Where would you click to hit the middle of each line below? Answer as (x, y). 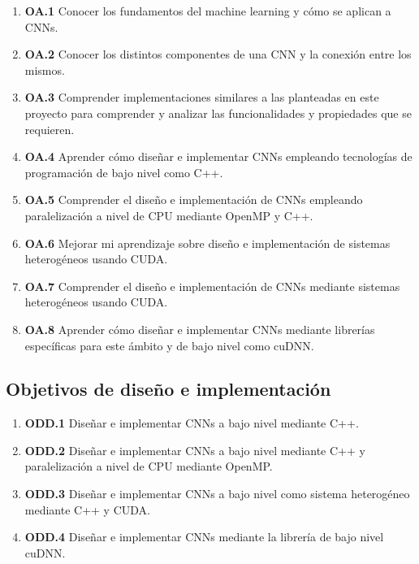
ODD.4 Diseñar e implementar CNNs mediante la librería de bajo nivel (204, 537)
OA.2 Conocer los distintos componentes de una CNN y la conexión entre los (218, 54)
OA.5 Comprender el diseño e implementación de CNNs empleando (194, 200)
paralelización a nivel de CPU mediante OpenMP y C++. (169, 215)
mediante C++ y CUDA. (87, 509)
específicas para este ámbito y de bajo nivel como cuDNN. (169, 345)
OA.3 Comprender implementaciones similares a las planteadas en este (202, 97)
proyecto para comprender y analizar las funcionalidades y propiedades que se (218, 113)
